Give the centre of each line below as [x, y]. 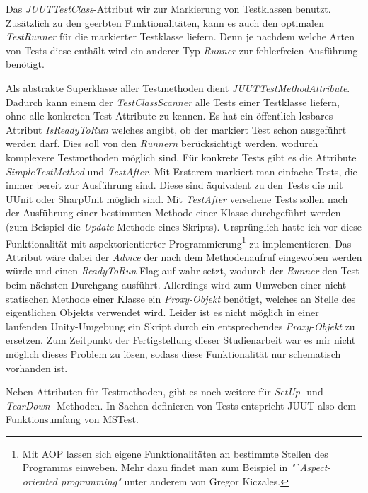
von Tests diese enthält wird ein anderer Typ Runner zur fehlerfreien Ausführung [182, 50]
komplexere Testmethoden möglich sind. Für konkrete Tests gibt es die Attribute [181, 157]
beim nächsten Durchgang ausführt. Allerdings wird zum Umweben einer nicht [176, 284]
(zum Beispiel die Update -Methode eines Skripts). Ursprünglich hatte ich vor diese [184, 226]
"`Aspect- [311, 467]
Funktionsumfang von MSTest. [72, 419]
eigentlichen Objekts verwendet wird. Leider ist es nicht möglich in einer [162, 312]
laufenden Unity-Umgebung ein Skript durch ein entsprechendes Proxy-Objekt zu [180, 326]
